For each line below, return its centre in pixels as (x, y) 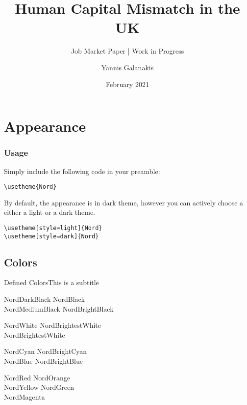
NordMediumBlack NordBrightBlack (59, 308)
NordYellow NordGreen (39, 387)
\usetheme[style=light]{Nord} (53, 228)
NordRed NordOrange (37, 377)
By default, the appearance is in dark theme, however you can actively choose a (124, 202)
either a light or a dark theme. (50, 212)
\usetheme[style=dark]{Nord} (51, 236)
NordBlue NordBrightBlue (43, 361)
